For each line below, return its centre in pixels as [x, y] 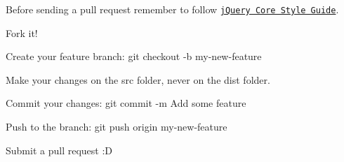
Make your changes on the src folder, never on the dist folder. [138, 79]
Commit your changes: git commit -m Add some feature [126, 103]
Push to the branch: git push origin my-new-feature [117, 127]
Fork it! [22, 32]
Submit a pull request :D [59, 150]
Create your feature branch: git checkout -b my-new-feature [134, 56]
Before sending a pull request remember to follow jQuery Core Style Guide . [172, 9]
